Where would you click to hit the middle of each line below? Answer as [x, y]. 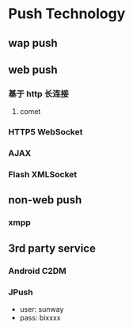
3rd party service [52, 248]
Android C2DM [38, 271]
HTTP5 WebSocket [46, 132]
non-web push [45, 200]
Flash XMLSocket [43, 175]
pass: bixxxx [40, 317]
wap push [33, 43]
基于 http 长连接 [38, 93]
